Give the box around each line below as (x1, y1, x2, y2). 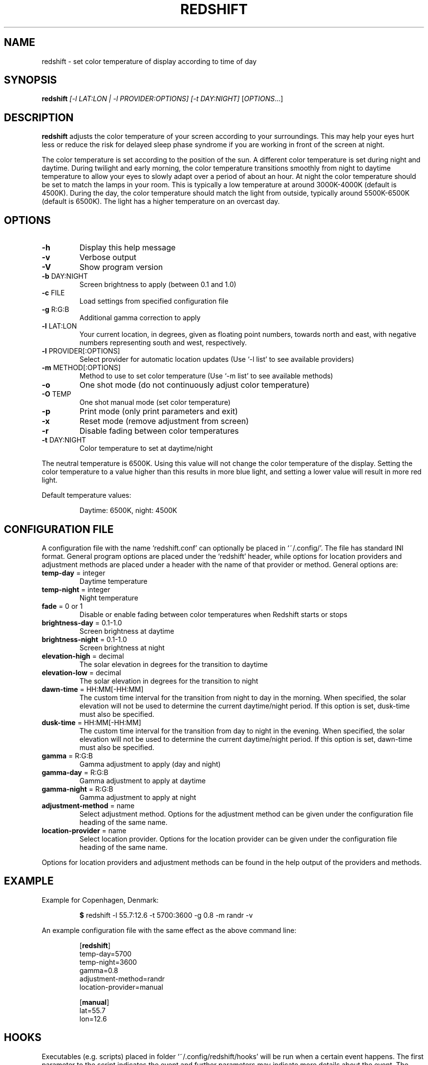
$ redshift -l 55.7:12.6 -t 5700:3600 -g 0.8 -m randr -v (79, 910, 253, 919)
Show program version (79, 262, 163, 272)
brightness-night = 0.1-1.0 (42, 635, 127, 643)
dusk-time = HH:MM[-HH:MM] (42, 718, 141, 727)
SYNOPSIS (4, 74, 57, 87)
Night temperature (79, 593, 138, 602)
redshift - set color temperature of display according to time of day (42, 57, 257, 66)
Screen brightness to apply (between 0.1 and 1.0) (79, 280, 236, 289)
